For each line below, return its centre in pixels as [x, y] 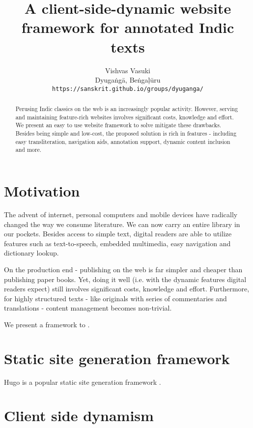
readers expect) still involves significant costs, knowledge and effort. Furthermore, [127, 289]
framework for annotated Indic [128, 27]
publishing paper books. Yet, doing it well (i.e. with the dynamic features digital [125, 279]
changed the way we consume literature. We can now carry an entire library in [122, 224]
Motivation [42, 191]
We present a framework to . [47, 324]
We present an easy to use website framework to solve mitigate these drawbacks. [118, 125]
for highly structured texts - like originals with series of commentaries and [115, 298]
